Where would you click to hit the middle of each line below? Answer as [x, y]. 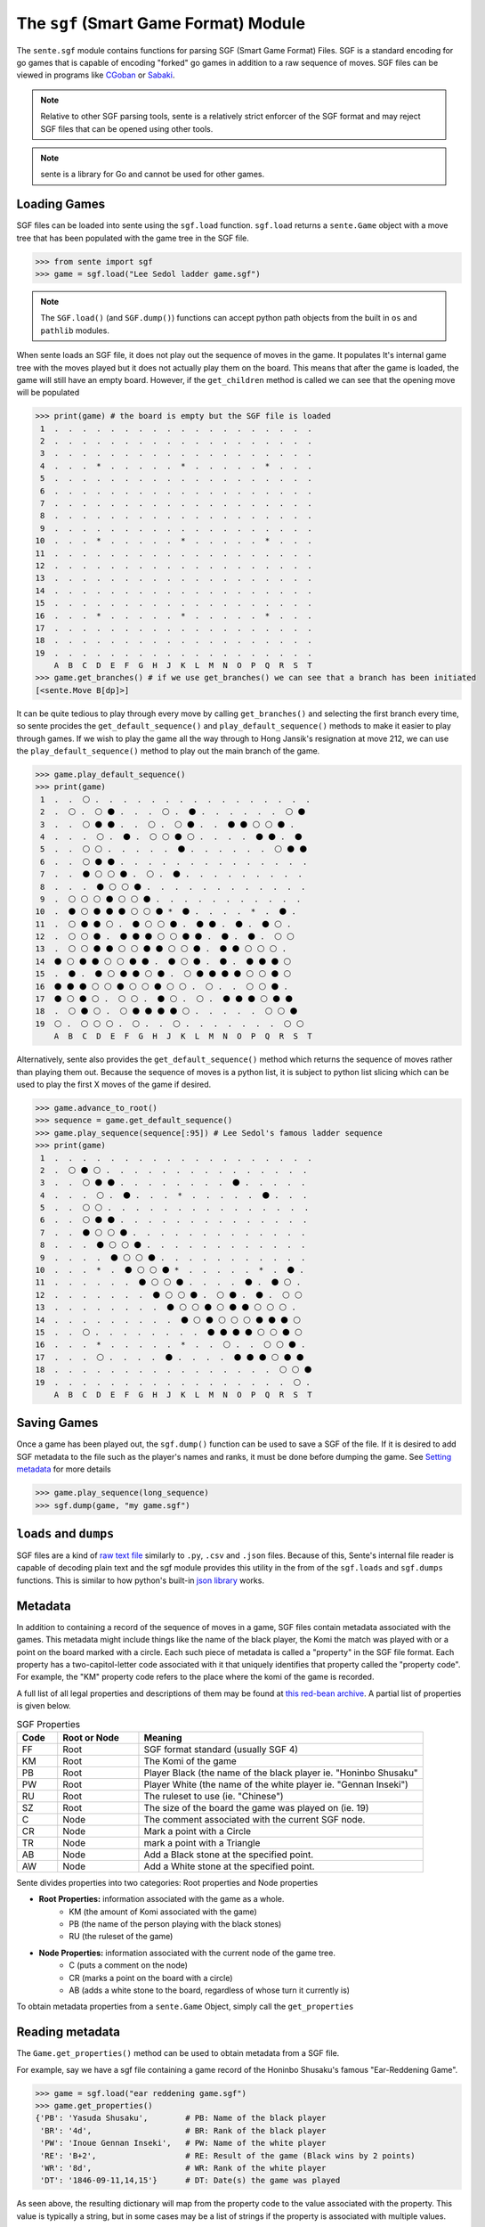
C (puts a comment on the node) [129, 1965]
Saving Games [57, 1423]
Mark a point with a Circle [197, 1831]
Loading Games [61, 204]
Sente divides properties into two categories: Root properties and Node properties [167, 1882]
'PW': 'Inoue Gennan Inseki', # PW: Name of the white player [183, 2143]
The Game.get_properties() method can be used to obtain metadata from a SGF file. [178, 2053]
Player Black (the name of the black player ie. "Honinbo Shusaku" [281, 1773]
